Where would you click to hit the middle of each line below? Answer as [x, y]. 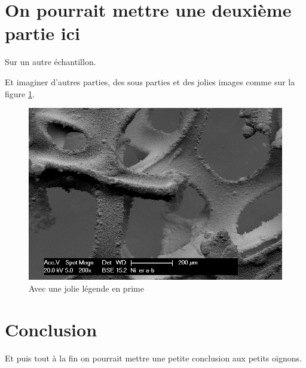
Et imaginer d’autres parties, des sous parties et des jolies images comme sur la [150, 81]
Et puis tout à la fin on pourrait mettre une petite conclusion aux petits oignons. [153, 358]
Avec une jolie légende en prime [86, 288]
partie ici [42, 33]
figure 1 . [20, 93]
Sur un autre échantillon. [51, 62]
